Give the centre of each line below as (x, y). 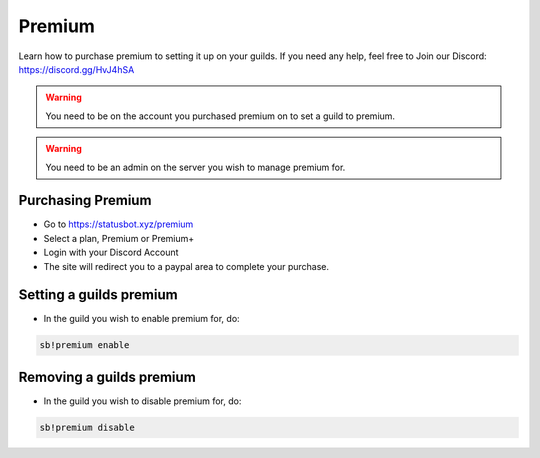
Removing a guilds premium (107, 376)
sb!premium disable (87, 427)
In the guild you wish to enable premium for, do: (141, 319)
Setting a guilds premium (98, 295)
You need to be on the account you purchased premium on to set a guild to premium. (220, 116)
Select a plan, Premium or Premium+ (119, 238)
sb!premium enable (84, 345)
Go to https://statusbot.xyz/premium (118, 224)
